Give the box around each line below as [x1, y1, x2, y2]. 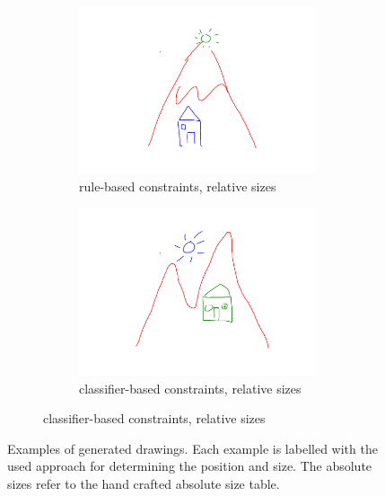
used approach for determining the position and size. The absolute [7, 456, 372, 475]
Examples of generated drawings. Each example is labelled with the [7, 438, 378, 457]
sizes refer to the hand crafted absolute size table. [7, 474, 280, 492]
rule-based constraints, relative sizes [79, 177, 276, 196]
